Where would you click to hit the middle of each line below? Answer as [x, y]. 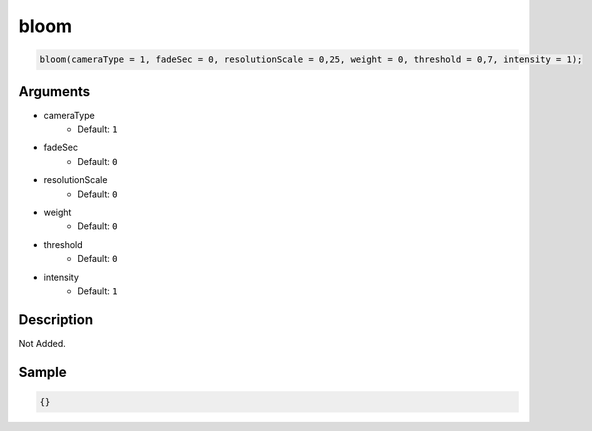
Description [56, 319]
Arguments [54, 91]
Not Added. [42, 343]
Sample [42, 371]
